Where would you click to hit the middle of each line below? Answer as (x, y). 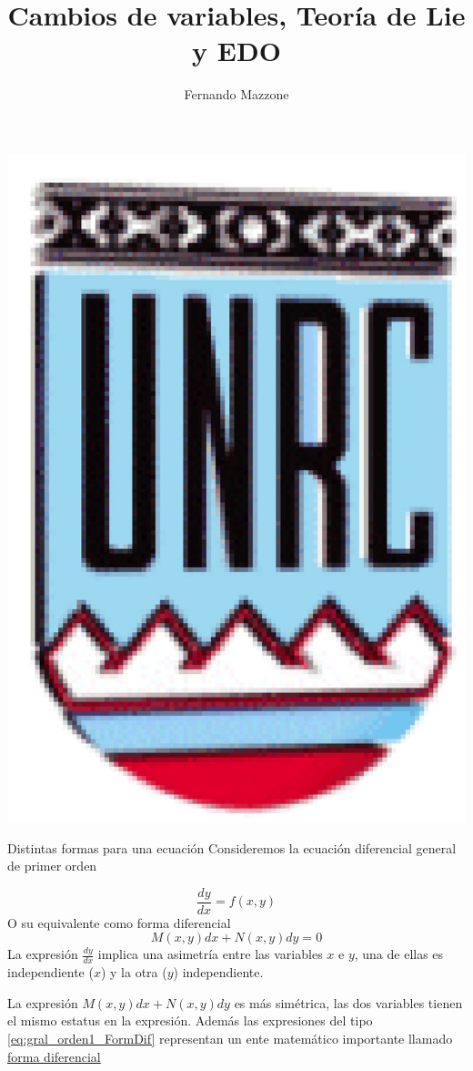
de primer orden (52, 866)
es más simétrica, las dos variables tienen (348, 1002)
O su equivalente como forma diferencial (119, 922)
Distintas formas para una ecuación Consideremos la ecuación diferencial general (232, 847)
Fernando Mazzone (236, 94)
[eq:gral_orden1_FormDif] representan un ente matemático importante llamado (230, 1039)
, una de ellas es (399, 954)
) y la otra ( (134, 972)
